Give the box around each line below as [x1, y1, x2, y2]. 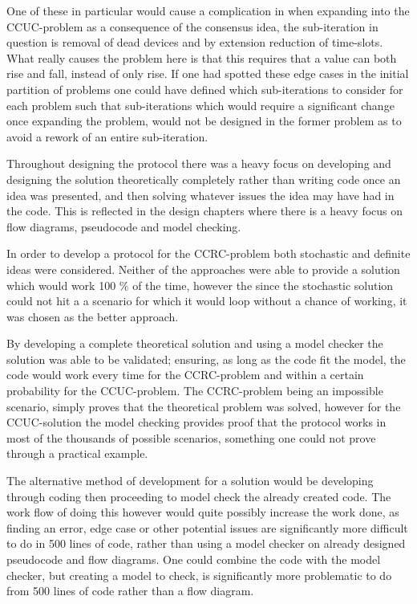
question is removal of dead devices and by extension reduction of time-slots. [6, 34, 383, 51]
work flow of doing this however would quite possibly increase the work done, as [6, 504, 399, 520]
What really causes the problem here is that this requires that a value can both [6, 49, 397, 66]
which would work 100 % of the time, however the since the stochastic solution [6, 276, 394, 293]
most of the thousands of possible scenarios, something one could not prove [6, 429, 376, 446]
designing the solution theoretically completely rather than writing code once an [6, 170, 401, 187]
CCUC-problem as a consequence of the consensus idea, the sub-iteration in [6, 18, 379, 35]
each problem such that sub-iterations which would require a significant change [6, 96, 395, 113]
